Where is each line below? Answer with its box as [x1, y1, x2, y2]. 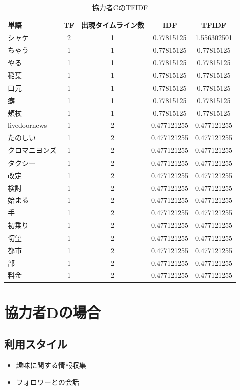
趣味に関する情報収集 [16, 360, 86, 370]
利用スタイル [4, 336, 67, 352]
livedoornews [8, 120, 47, 130]
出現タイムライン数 [81, 19, 145, 30]
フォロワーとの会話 [16, 376, 79, 387]
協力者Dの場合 [4, 301, 101, 322]
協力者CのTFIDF [92, 2, 148, 12]
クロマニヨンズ [8, 145, 57, 155]
